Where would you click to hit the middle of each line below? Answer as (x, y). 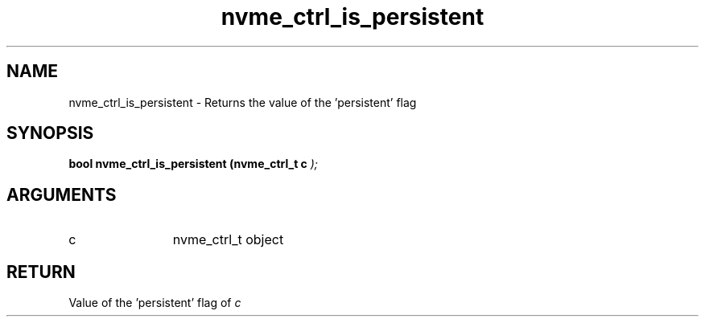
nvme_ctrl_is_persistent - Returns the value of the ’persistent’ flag (243, 102)
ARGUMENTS (62, 194)
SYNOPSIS (50, 133)
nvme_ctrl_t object (228, 240)
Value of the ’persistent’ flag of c (155, 303)
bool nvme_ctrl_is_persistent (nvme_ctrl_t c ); (194, 164)
